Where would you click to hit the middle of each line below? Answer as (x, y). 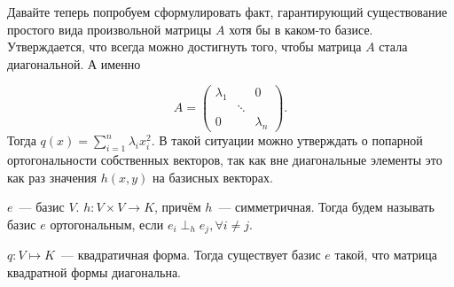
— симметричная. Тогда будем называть (326, 207)
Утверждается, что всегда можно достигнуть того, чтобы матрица (184, 47)
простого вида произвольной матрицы (110, 29)
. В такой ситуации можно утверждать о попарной (287, 140)
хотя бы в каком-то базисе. (301, 29)
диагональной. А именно (74, 63)
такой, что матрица (386, 255)
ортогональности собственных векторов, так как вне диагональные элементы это (225, 159)
